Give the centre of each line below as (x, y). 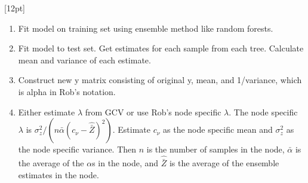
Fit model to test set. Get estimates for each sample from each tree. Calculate (161, 48)
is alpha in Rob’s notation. (67, 91)
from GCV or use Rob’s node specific (153, 112)
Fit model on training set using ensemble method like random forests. (146, 28)
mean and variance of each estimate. (84, 60)
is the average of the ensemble (224, 163)
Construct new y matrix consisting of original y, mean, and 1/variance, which (160, 80)
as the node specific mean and (218, 129)
